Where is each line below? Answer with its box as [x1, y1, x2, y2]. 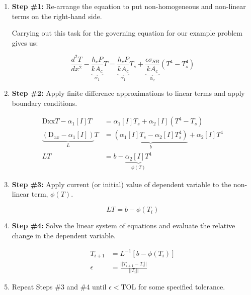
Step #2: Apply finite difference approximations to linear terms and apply [12, 88, 245, 98]
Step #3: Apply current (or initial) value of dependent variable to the [12, 179, 231, 189]
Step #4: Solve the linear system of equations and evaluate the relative [12, 220, 235, 231]
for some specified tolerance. [138, 281, 225, 292]
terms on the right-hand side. [12, 11, 102, 21]
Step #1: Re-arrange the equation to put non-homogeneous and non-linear [12, 1, 246, 11]
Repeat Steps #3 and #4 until [12, 281, 107, 292]
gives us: [12, 37, 38, 48]
